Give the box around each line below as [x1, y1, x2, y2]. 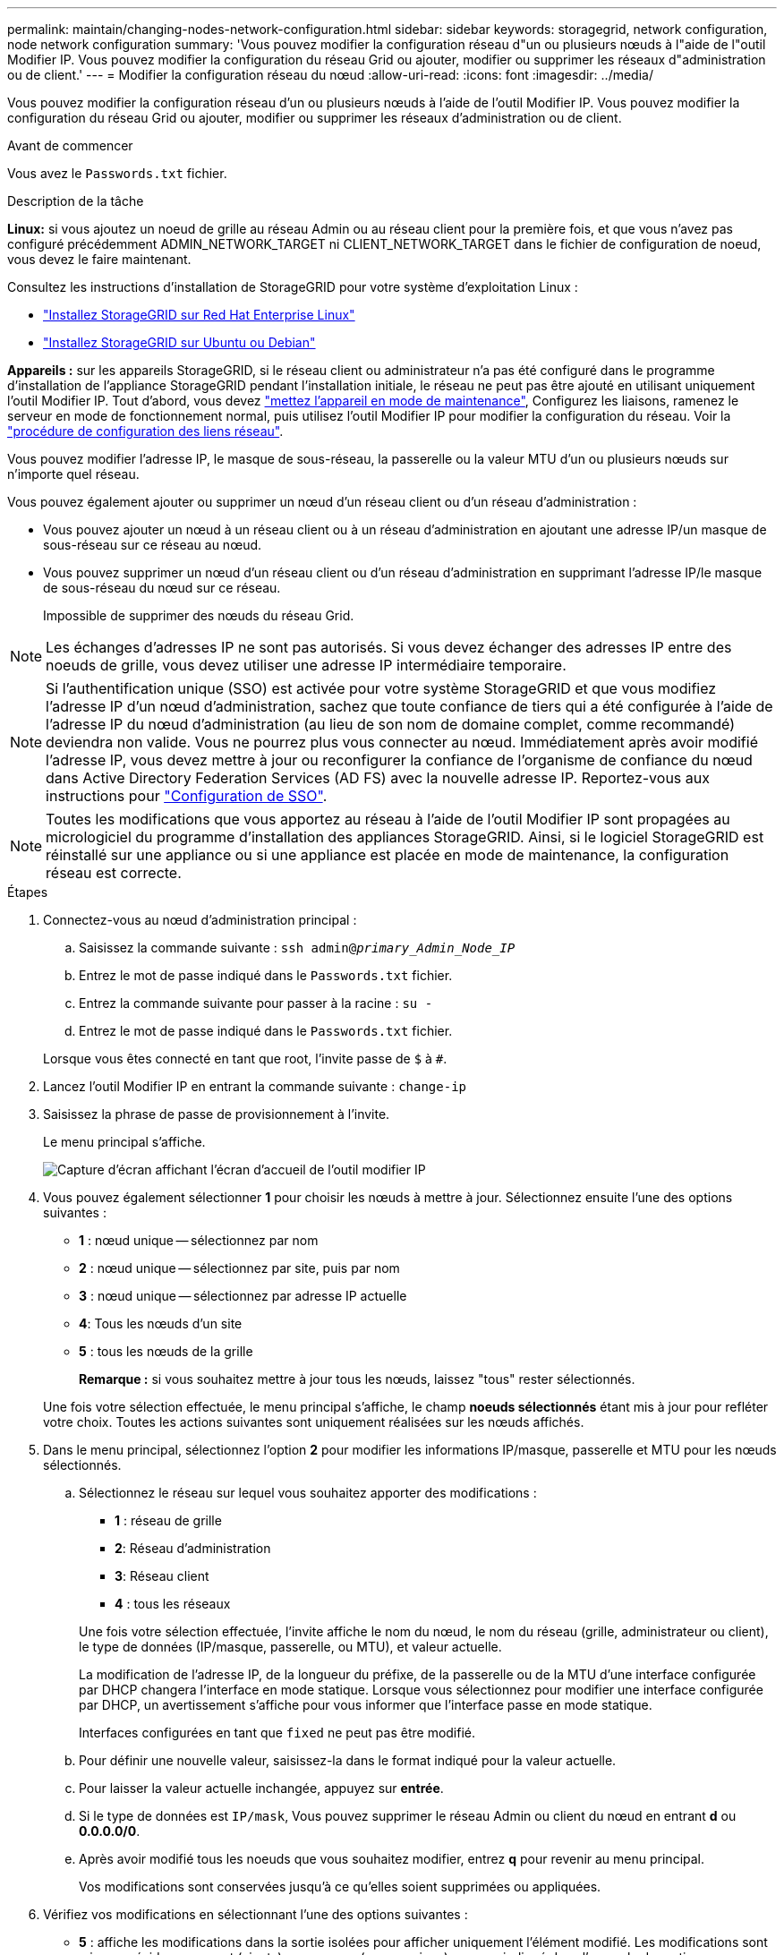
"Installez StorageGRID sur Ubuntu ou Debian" [43, 335, 316, 350]
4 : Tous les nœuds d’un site [79, 1316, 243, 1331]
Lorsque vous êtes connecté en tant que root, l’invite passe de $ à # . [43, 1051, 447, 1066]
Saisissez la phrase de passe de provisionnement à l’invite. [43, 1106, 390, 1122]
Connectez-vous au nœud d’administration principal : [43, 912, 357, 927]
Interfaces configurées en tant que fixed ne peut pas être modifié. [79, 1725, 476, 1740]
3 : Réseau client [115, 1568, 209, 1584]
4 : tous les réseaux [115, 1596, 231, 1611]
